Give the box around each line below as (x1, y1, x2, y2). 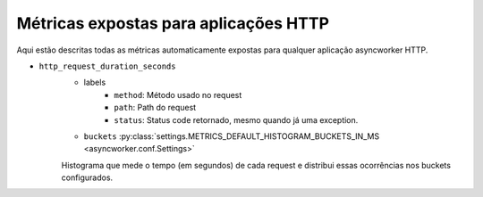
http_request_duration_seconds (38, 61, 176, 71)
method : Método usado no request (114, 89, 242, 100)
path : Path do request (114, 103, 197, 113)
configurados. (61, 172, 114, 183)
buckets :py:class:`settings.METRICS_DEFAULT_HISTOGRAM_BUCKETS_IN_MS (83, 130, 380, 142)
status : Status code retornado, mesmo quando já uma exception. (114, 114, 359, 125)
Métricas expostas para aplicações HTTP (16, 13, 330, 33)
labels (83, 77, 106, 88)
